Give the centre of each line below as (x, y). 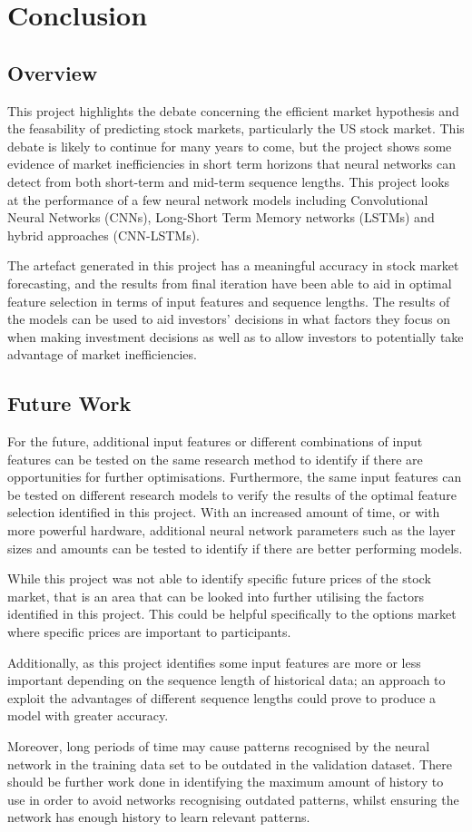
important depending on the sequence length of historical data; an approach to (226, 680)
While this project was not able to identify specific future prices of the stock (219, 578)
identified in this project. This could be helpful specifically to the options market (232, 614)
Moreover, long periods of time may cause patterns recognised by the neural (219, 746)
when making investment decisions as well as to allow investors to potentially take (236, 336)
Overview (53, 72)
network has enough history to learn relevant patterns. (159, 817)
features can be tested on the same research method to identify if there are (215, 459)
